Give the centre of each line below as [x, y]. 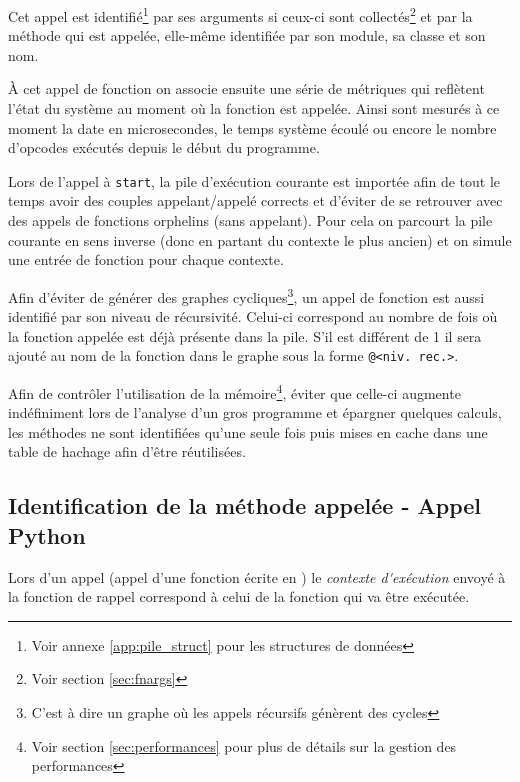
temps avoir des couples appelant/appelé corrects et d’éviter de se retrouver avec [255, 200]
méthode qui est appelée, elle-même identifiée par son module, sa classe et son [247, 35]
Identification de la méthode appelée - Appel [245, 505]
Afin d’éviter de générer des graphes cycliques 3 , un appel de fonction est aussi [246, 295]
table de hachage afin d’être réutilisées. [127, 451]
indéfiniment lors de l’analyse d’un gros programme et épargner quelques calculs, [255, 412]
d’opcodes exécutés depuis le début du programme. [164, 147]
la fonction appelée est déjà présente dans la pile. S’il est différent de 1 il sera [245, 335]
